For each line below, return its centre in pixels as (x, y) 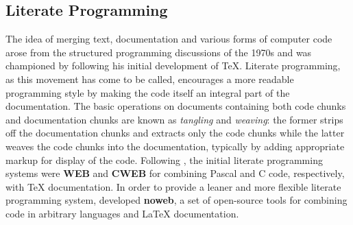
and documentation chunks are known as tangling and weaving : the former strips (174, 119)
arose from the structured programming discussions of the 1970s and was (159, 52)
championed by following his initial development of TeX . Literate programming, (173, 66)
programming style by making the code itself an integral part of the (148, 92)
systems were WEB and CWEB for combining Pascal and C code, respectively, (175, 173)
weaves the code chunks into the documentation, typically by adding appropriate (175, 146)
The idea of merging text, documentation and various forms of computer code (169, 39)
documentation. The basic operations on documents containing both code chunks (176, 106)
